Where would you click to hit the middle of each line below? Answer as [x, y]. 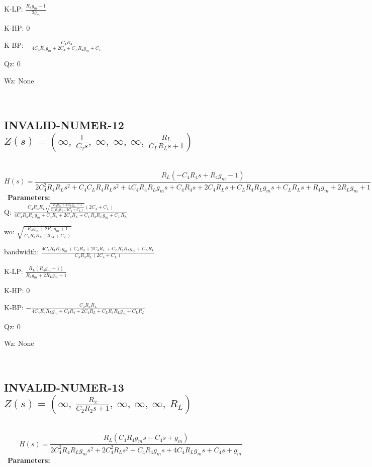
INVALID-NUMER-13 [64, 387]
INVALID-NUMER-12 [64, 124]
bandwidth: [22, 252]
